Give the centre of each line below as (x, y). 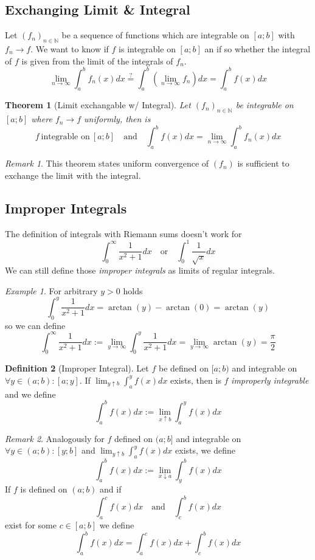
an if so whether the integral (258, 49)
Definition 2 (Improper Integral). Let (77, 368)
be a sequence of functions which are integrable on (155, 35)
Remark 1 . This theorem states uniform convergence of (107, 163)
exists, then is (196, 380)
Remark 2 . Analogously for (55, 438)
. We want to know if (70, 49)
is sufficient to (263, 163)
